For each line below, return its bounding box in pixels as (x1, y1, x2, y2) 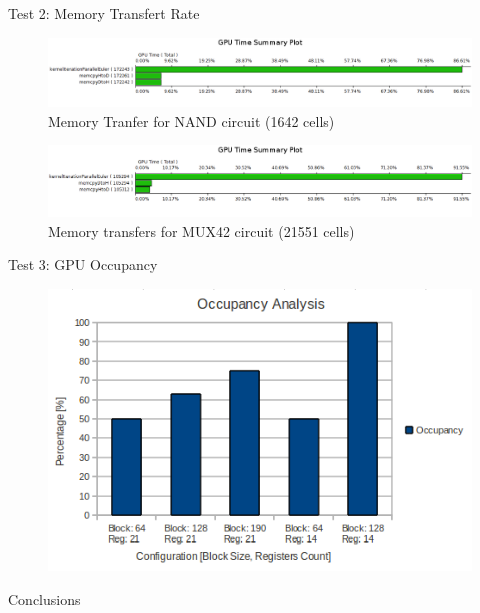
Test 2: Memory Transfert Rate (8, 3, 200, 23)
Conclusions (8, 589, 81, 609)
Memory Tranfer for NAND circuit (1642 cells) (48, 110, 335, 131)
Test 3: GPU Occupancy (8, 254, 158, 275)
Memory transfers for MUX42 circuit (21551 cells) (48, 220, 355, 241)
